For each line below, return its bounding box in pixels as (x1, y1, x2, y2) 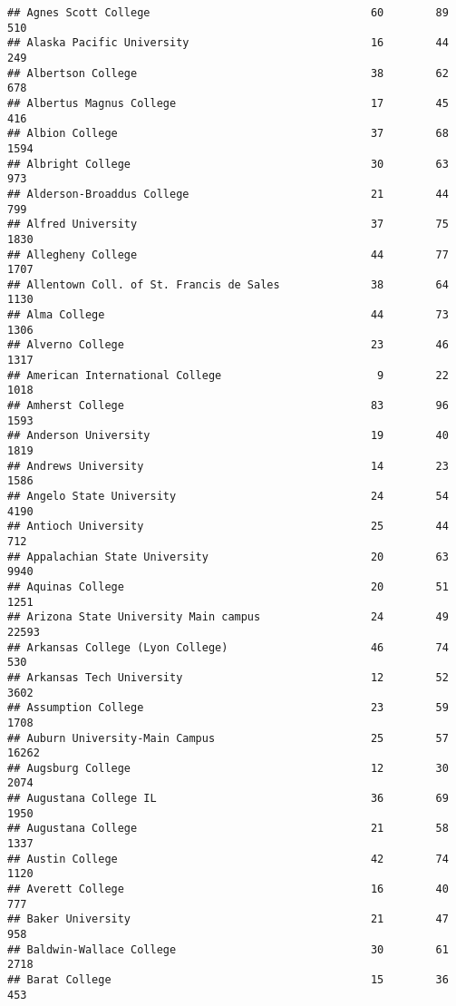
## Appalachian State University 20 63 (7, 550, 449, 563)
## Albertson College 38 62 (7, 66, 449, 80)
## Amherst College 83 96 (7, 399, 449, 413)
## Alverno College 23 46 (7, 338, 449, 352)
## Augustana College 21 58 (7, 822, 449, 835)
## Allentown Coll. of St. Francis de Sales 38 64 (7, 278, 449, 291)
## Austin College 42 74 (7, 852, 449, 865)
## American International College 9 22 (7, 368, 449, 382)
